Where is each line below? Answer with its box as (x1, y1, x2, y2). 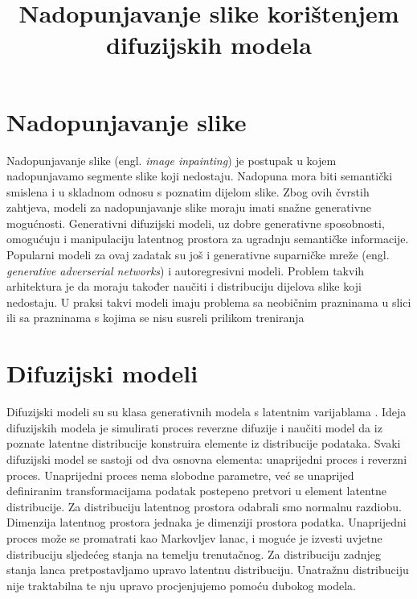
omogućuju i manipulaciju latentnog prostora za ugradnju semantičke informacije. (6, 230, 409, 247)
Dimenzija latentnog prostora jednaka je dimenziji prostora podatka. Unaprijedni (6, 514, 407, 531)
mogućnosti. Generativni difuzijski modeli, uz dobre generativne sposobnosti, (6, 214, 385, 231)
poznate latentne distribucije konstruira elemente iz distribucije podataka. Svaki (6, 435, 401, 452)
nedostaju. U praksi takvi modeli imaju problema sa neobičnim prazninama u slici (6, 293, 411, 310)
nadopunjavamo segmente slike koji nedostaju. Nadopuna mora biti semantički (6, 167, 393, 184)
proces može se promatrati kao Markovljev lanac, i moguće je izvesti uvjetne (6, 529, 382, 546)
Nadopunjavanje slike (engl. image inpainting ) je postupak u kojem (6, 151, 337, 168)
